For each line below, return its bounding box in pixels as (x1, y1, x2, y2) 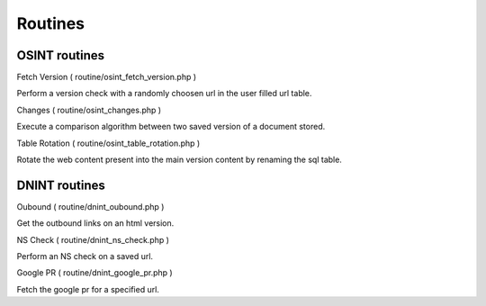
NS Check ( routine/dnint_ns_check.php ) (16, 234, 170, 245)
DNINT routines (16, 177, 105, 193)
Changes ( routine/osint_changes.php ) (16, 104, 162, 115)
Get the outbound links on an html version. (16, 218, 175, 229)
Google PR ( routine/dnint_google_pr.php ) (16, 267, 173, 278)
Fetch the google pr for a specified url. (16, 283, 159, 294)
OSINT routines (16, 48, 105, 63)
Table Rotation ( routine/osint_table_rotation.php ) (16, 138, 201, 148)
